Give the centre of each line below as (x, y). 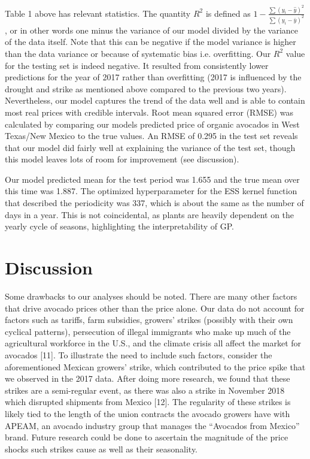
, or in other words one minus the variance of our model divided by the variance (151, 30)
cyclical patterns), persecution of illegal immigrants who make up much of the (148, 331)
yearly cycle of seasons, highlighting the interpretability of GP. (119, 226)
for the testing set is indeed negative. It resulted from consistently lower (137, 65)
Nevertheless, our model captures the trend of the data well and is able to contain (155, 100)
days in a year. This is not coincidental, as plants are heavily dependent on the (150, 214)
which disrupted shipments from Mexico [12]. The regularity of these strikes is (148, 402)
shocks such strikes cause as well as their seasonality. (101, 449)
